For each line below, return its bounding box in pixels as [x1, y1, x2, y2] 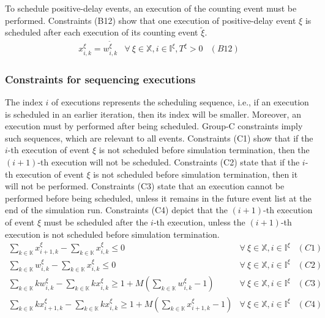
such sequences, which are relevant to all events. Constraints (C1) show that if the [5, 131, 313, 144]
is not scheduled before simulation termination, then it [93, 167, 298, 180]
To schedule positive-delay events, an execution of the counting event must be [5, 2, 297, 14]
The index [5, 96, 43, 108]
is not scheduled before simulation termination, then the [99, 143, 310, 156]
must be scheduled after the [43, 215, 148, 228]
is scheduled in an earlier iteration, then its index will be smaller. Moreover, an [5, 107, 301, 120]
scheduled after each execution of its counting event [5, 26, 198, 39]
